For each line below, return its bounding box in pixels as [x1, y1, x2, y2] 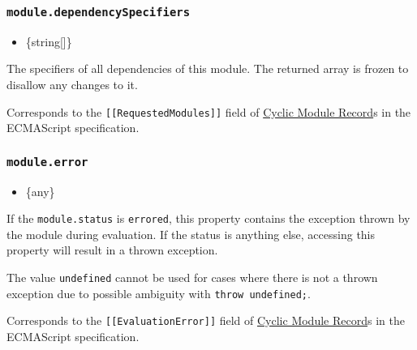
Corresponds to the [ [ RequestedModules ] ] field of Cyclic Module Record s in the [6, 103, 411, 120]
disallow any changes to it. [6, 75, 138, 92]
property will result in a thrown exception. [6, 241, 218, 258]
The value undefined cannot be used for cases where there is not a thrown [6, 269, 378, 286]
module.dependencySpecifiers [6, 5, 191, 19]
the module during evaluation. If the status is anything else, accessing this [6, 225, 376, 242]
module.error [6, 155, 88, 169]
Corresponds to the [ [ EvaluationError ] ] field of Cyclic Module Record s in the [6, 312, 405, 329]
